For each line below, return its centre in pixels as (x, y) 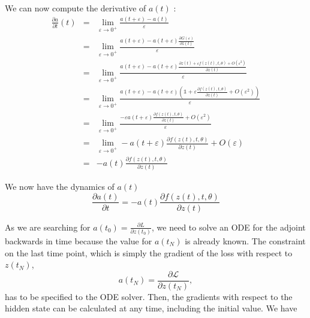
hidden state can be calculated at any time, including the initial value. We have (151, 308)
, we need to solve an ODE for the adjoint (229, 227)
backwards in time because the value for (79, 240)
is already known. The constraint (245, 240)
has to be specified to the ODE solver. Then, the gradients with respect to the (149, 296)
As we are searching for (48, 227)
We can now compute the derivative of (76, 8)
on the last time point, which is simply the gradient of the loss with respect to (149, 252)
